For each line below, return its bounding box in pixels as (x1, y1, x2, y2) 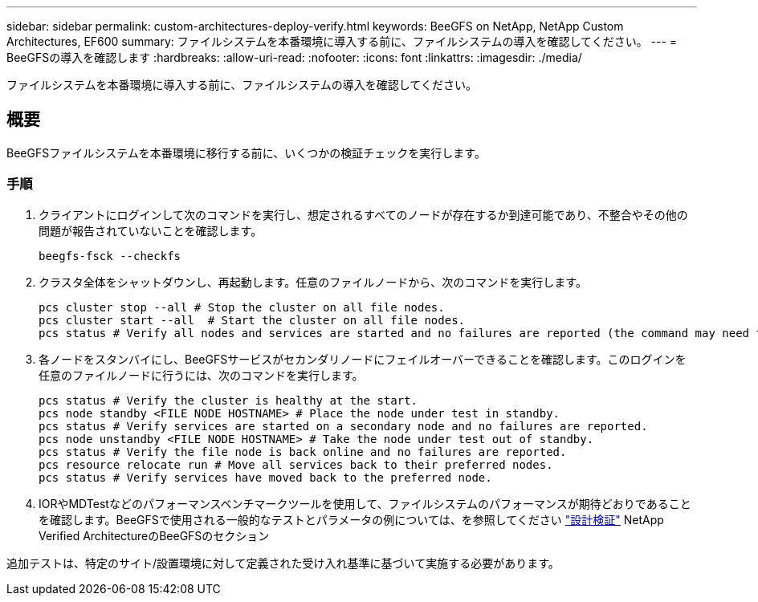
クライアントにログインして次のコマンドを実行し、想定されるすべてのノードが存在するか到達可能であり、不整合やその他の (39, 207, 688, 222)
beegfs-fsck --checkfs (39, 249, 181, 262)
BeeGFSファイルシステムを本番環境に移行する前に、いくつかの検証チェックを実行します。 (6, 145, 486, 160)
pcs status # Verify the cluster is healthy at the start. (39, 393, 418, 407)
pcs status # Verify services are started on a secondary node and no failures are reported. (39, 419, 648, 433)
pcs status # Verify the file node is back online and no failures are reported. (39, 445, 567, 458)
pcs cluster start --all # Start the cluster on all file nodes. (39, 313, 466, 327)
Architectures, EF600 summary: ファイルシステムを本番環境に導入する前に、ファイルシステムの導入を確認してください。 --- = (6, 35, 678, 48)
